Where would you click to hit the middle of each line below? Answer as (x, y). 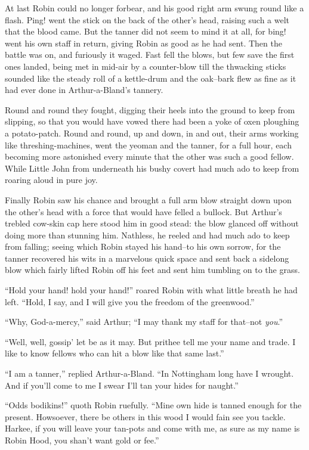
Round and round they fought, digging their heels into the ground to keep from (150, 109)
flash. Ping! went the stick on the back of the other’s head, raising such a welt (147, 19)
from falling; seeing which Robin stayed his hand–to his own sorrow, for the (143, 246)
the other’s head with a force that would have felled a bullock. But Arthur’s (143, 211)
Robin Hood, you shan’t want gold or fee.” (82, 440)
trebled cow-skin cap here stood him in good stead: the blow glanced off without (152, 223)
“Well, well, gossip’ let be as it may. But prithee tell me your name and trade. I (150, 341)
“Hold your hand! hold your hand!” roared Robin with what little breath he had (151, 290)
